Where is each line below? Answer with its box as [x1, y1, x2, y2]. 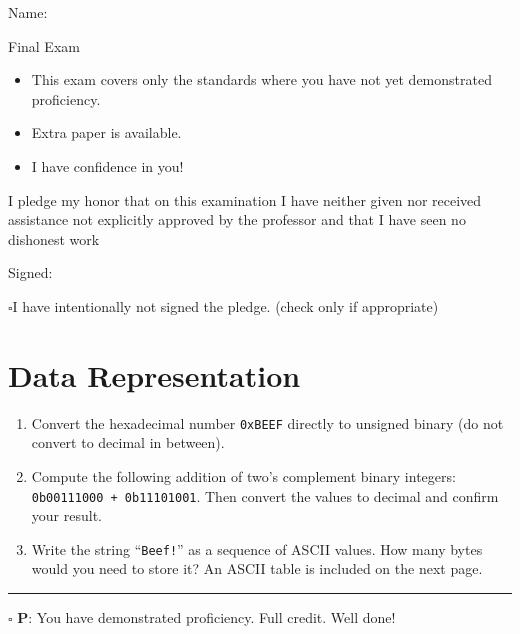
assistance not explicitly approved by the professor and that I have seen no [8, 209, 466, 230]
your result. [31, 505, 102, 526]
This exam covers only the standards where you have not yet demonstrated [31, 69, 492, 90]
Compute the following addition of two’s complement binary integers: [31, 465, 456, 486]
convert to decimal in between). [31, 432, 225, 453]
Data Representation [8, 354, 301, 395]
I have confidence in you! [31, 155, 184, 176]
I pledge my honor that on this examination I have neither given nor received [8, 189, 482, 210]
